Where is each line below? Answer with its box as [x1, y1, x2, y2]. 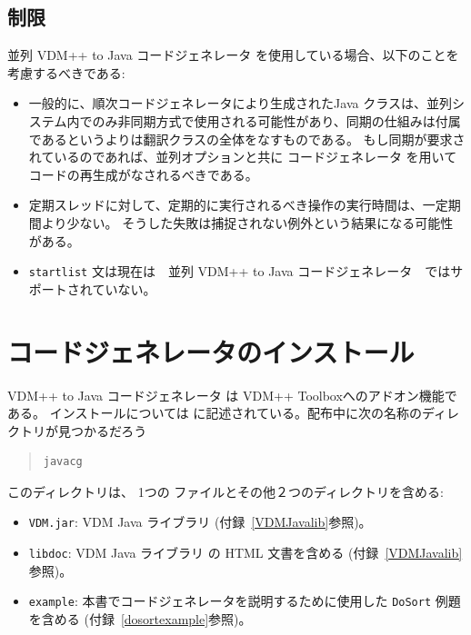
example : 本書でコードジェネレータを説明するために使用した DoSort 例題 [28, 591, 461, 610]
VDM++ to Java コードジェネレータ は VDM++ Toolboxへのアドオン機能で [7, 385, 457, 404]
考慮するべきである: [7, 63, 125, 82]
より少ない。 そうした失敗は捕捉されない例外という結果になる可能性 [41, 213, 454, 232]
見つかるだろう [57, 421, 147, 440]
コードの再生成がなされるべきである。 [28, 164, 258, 184]
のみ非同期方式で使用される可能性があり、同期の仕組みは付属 [92, 111, 461, 130]
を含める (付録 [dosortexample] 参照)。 [28, 610, 252, 629]
